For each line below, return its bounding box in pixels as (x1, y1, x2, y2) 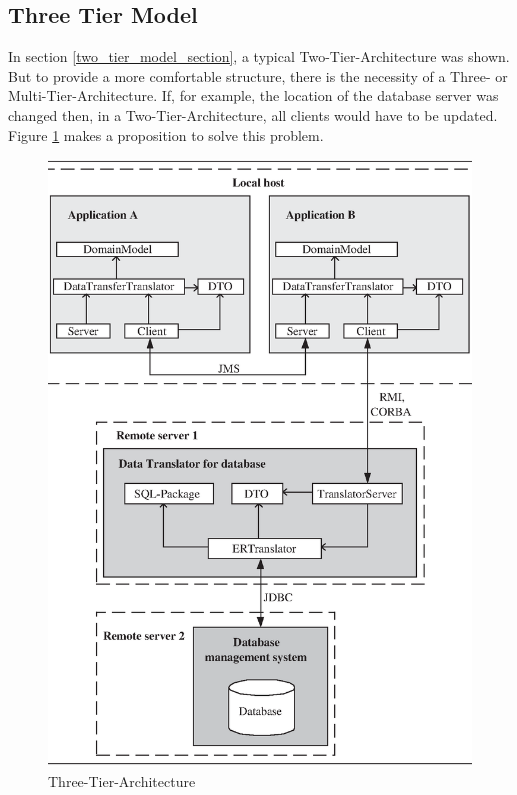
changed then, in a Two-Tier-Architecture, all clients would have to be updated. (8, 104, 498, 125)
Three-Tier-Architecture (48, 770, 196, 791)
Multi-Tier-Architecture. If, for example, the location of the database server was (8, 85, 499, 106)
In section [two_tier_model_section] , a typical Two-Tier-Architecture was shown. (8, 46, 510, 67)
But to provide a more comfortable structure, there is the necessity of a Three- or (8, 65, 508, 86)
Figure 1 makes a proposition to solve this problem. (8, 124, 324, 145)
